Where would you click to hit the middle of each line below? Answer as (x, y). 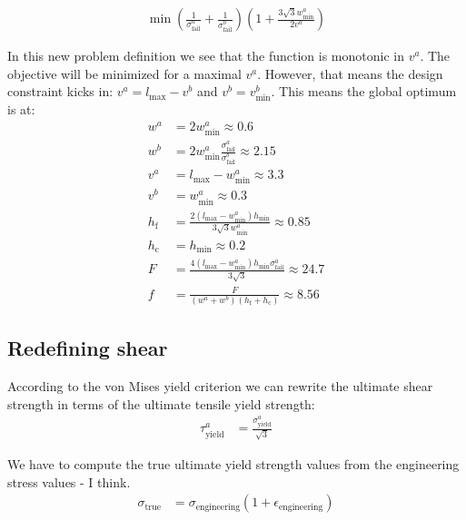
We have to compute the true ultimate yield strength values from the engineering (233, 464)
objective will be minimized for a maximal (124, 73)
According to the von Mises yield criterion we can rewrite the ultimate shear (220, 386)
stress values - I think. (69, 481)
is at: (21, 109)
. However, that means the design (350, 73)
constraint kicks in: (60, 91)
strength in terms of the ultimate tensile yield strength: (161, 403)
